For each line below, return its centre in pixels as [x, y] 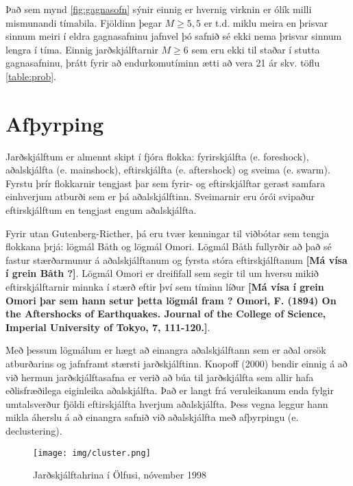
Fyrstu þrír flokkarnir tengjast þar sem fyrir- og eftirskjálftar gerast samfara [166, 183]
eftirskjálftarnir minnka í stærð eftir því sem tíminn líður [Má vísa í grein [165, 287]
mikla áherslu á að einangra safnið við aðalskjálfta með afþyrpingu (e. [152, 417]
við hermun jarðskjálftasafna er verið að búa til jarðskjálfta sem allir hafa [160, 377]
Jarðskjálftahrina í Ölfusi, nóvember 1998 [120, 475]
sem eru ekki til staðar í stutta [256, 49]
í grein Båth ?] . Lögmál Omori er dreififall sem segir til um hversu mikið [162, 273]
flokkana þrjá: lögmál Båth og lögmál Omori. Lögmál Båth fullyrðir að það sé [169, 246]
